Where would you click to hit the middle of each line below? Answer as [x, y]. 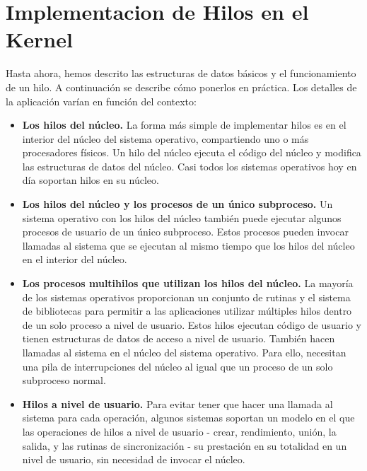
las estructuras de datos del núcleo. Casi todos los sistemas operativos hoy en [190, 166]
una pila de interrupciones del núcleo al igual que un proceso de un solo [177, 366]
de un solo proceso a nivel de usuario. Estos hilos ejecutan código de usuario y [192, 324]
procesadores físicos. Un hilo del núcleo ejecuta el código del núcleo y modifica [192, 152]
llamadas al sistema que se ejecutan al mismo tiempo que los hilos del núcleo [188, 245]
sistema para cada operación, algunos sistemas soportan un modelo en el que [188, 418]
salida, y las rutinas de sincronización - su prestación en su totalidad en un [185, 445]
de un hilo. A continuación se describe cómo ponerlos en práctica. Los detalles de [181, 87]
